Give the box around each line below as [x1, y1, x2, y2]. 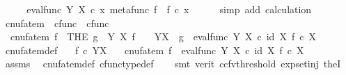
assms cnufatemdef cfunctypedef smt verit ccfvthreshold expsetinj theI [5, 56, 341, 71]
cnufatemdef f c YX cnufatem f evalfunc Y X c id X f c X [5, 42, 304, 57]
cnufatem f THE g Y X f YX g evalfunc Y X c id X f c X [10, 29, 316, 44]
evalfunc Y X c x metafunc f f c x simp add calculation [26, 2, 312, 16]
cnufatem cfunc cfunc [5, 15, 109, 30]
